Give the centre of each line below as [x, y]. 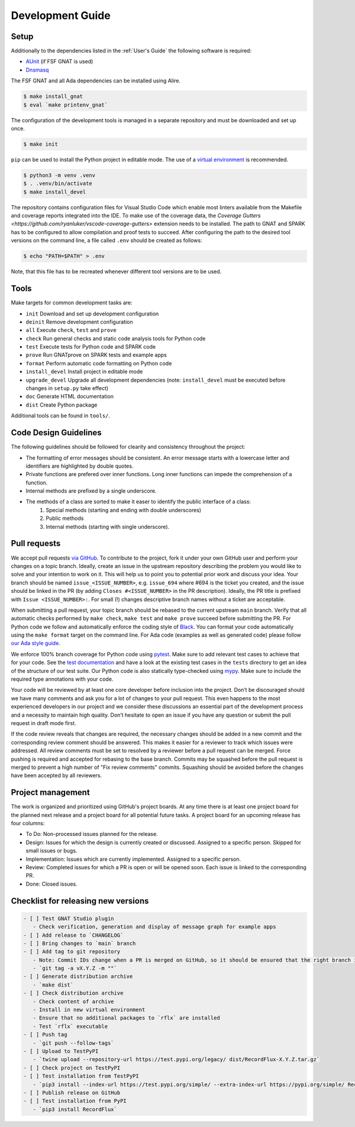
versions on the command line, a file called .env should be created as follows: [106, 241]
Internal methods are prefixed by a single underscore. [91, 491]
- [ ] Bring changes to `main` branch [80, 943]
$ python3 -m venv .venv [59, 175]
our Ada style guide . [35, 643]
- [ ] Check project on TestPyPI [72, 1068]
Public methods [65, 518]
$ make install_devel [55, 192]
